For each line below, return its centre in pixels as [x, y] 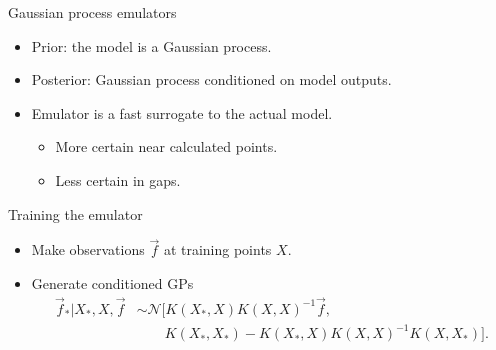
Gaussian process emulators [92, 12]
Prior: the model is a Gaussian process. [151, 45]
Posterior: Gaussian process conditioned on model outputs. [211, 79]
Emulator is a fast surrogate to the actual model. [182, 112]
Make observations [88, 249]
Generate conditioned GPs [112, 282]
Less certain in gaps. [118, 179]
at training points [217, 249]
